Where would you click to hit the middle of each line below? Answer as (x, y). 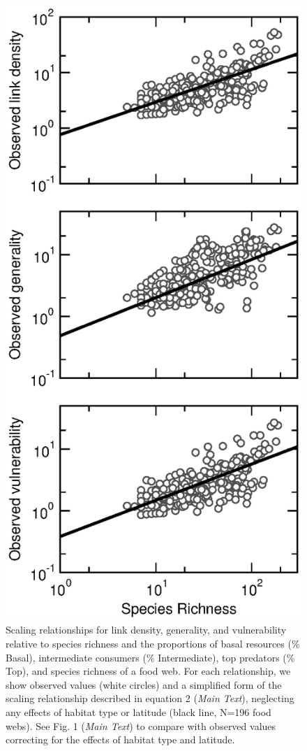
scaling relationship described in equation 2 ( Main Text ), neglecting (150, 698)
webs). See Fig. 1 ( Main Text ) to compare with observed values (141, 725)
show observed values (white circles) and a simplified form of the (144, 684)
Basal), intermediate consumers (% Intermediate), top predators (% (150, 657)
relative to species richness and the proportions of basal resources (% (153, 644)
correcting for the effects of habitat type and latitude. (120, 739)
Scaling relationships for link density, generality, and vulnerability (146, 630)
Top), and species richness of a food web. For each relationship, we (148, 671)
